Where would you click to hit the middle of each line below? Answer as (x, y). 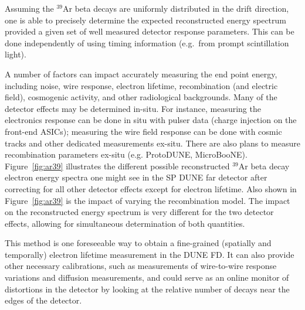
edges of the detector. (43, 300)
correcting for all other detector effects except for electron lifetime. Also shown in (151, 188)
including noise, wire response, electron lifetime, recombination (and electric (141, 85)
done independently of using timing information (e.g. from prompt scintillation (147, 42)
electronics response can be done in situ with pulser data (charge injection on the (151, 120)
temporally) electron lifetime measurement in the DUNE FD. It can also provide (150, 254)
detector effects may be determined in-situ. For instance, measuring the (133, 108)
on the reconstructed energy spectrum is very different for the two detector (139, 212)
